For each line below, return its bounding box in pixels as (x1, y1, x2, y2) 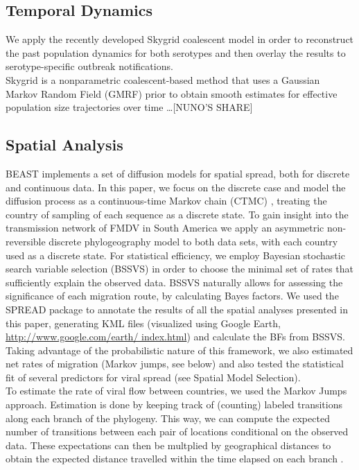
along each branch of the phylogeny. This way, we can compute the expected (6, 410, 330, 425)
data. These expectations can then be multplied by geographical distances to (6, 437, 331, 452)
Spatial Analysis (6, 134, 123, 155)
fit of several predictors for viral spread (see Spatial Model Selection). (6, 369, 301, 384)
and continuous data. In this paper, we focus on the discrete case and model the (6, 180, 346, 194)
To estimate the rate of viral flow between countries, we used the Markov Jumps (6, 383, 347, 398)
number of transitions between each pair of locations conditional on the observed (6, 424, 349, 439)
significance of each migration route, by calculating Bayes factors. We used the (6, 288, 339, 303)
